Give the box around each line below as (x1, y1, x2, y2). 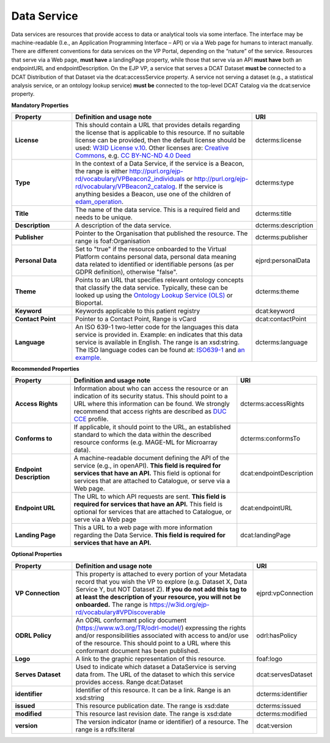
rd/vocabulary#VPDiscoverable (75, 608, 166, 617)
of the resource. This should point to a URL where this (75, 639, 231, 647)
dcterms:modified (256, 709, 308, 718)
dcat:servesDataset (256, 670, 313, 678)
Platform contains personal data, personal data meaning (75, 252, 237, 261)
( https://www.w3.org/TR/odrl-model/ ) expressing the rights (75, 623, 246, 632)
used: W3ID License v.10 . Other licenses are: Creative (75, 144, 229, 152)
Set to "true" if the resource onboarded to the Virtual (75, 245, 227, 254)
